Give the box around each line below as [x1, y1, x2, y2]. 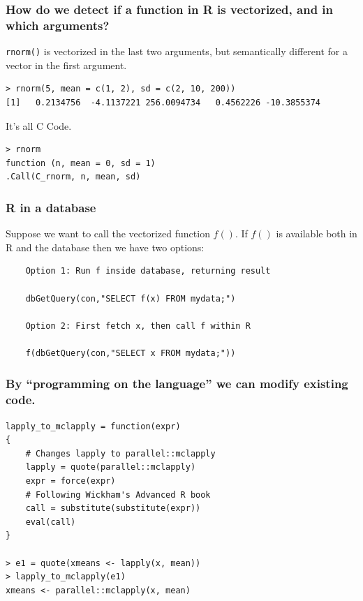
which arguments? [6, 16, 110, 34]
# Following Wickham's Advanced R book [25, 489, 211, 500]
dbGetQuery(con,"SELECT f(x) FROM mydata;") [25, 293, 236, 304]
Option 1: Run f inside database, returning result [25, 266, 271, 276]
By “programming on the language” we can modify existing [6, 375, 348, 392]
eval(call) [25, 517, 76, 527]
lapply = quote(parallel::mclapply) [25, 462, 196, 473]
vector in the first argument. [6, 57, 127, 72]
